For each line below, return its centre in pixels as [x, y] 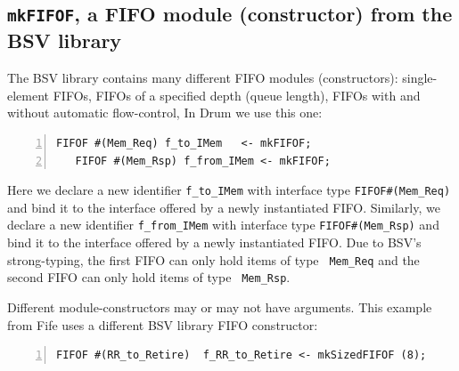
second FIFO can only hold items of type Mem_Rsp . [149, 277]
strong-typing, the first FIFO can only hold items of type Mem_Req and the [213, 259]
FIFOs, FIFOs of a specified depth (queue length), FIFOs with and [237, 95]
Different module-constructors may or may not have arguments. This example [220, 306]
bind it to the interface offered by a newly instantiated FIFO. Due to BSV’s [214, 242]
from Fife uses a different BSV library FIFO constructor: [163, 324]
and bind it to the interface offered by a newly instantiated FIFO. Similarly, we [224, 207]
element [29, 95]
